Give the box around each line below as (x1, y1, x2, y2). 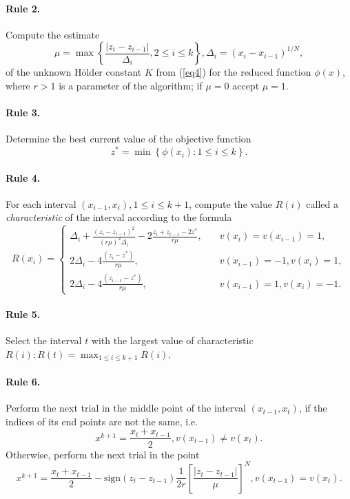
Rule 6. (6, 374, 41, 389)
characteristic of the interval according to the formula (6, 210, 232, 224)
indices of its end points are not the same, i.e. (6, 414, 198, 428)
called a (306, 196, 338, 211)
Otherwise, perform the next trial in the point (6, 447, 200, 461)
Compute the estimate (6, 27, 100, 41)
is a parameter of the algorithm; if (59, 78, 203, 92)
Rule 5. (6, 307, 41, 321)
